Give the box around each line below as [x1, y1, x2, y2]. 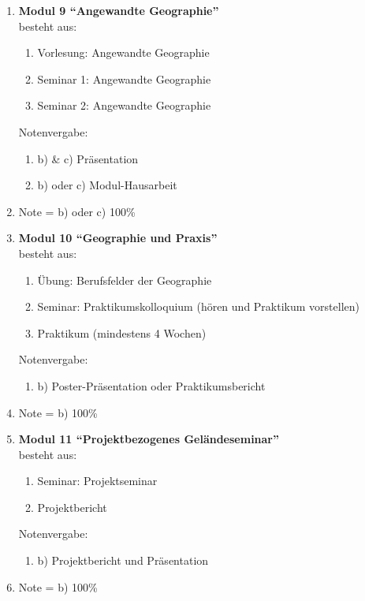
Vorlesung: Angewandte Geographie [37, 44, 210, 61]
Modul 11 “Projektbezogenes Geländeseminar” [18, 431, 279, 447]
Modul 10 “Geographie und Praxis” [18, 230, 218, 246]
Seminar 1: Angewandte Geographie [37, 70, 211, 87]
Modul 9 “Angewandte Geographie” [18, 2, 219, 18]
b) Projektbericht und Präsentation [37, 552, 209, 569]
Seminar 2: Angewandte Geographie [37, 97, 211, 114]
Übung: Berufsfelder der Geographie [37, 271, 212, 288]
